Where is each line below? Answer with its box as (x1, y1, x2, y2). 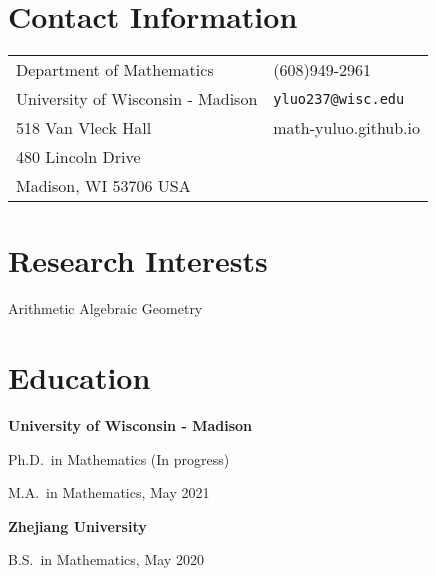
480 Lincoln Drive (16, 145, 141, 169)
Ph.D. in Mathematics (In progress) (8, 448, 230, 469)
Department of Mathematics (16, 58, 214, 82)
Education (8, 357, 151, 398)
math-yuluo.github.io (273, 116, 421, 140)
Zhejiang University (8, 515, 147, 536)
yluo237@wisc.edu (273, 90, 405, 107)
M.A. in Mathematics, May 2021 (8, 482, 210, 503)
